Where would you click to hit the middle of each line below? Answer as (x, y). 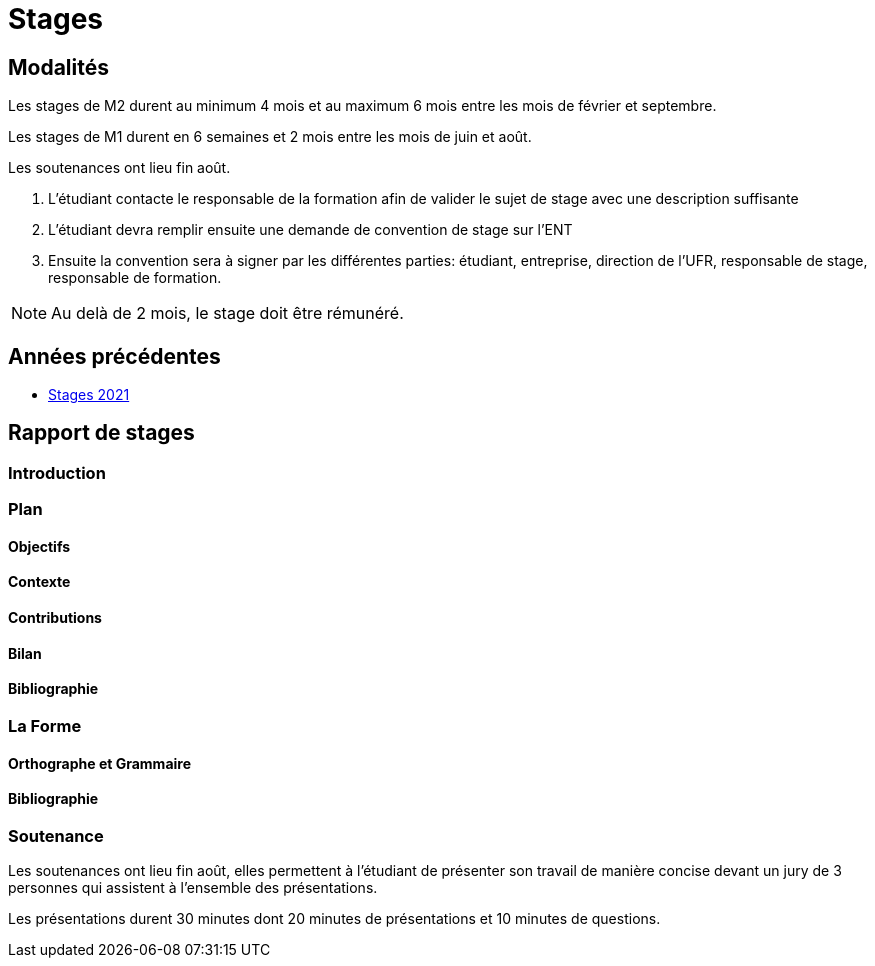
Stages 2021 (89, 395)
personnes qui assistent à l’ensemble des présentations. (193, 888)
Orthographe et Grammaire (100, 763)
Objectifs (39, 546)
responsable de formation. (135, 278)
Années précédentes (114, 356)
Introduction (57, 472)
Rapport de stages (101, 433)
